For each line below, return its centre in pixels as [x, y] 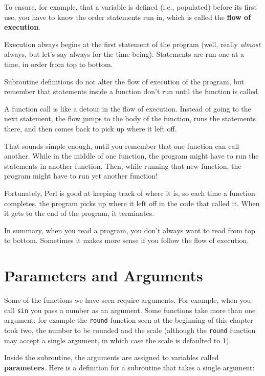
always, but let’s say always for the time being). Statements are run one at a [124, 54]
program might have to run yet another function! [81, 176]
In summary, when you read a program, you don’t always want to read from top [130, 230]
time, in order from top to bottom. [59, 64]
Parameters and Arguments [104, 275]
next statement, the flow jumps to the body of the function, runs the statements [130, 118]
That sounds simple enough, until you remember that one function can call [122, 146]
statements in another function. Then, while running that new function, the [123, 165]
